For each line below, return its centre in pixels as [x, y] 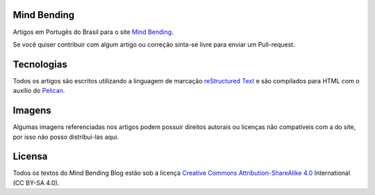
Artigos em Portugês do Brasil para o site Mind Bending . [93, 32]
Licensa [30, 156]
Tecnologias [40, 64]
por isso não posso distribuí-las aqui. [66, 137]
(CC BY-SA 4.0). [36, 183]
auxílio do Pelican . [39, 91]
